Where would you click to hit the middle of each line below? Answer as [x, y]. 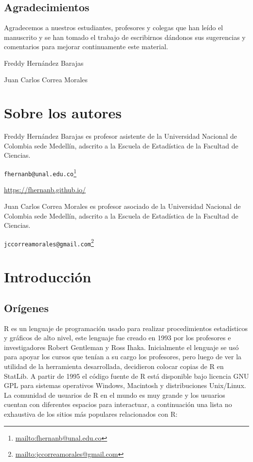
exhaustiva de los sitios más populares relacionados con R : [91, 414]
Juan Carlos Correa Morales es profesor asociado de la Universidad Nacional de [122, 206]
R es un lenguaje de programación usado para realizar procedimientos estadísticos [126, 328]
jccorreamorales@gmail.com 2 [49, 242]
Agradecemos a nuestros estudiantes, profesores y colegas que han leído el [114, 28]
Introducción [48, 277]
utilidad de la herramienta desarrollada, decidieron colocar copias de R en [114, 366]
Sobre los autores [63, 113]
